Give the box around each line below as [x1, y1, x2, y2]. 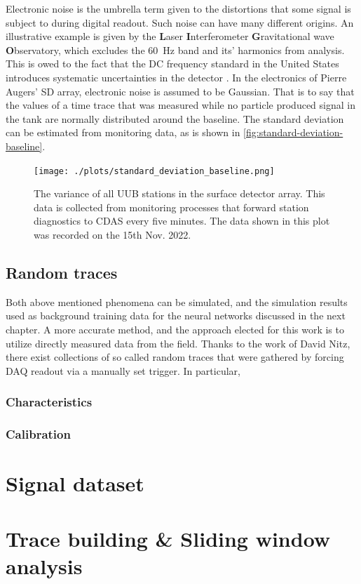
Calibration [6, 425, 71, 443]
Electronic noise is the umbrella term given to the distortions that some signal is [6, 1, 351, 15]
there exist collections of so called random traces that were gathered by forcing [6, 350, 344, 364]
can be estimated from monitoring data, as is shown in [6, 125, 240, 140]
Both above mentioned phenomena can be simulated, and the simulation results [6, 294, 348, 309]
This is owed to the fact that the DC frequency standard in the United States [6, 56, 339, 71]
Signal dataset [6, 469, 144, 498]
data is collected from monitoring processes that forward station [34, 199, 309, 214]
